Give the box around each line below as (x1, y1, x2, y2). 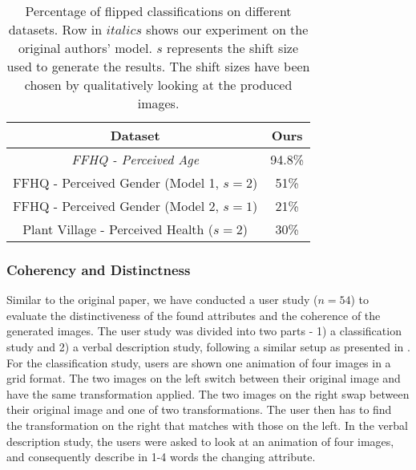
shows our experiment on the (146, 20, 309, 38)
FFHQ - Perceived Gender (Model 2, (13, 197, 219, 215)
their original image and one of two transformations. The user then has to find (6, 401, 392, 418)
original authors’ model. (18, 38, 152, 57)
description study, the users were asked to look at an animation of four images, (6, 432, 394, 449)
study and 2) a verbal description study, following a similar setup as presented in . (6, 338, 410, 355)
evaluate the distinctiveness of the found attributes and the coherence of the (6, 306, 381, 323)
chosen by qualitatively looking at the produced (24, 75, 293, 94)
